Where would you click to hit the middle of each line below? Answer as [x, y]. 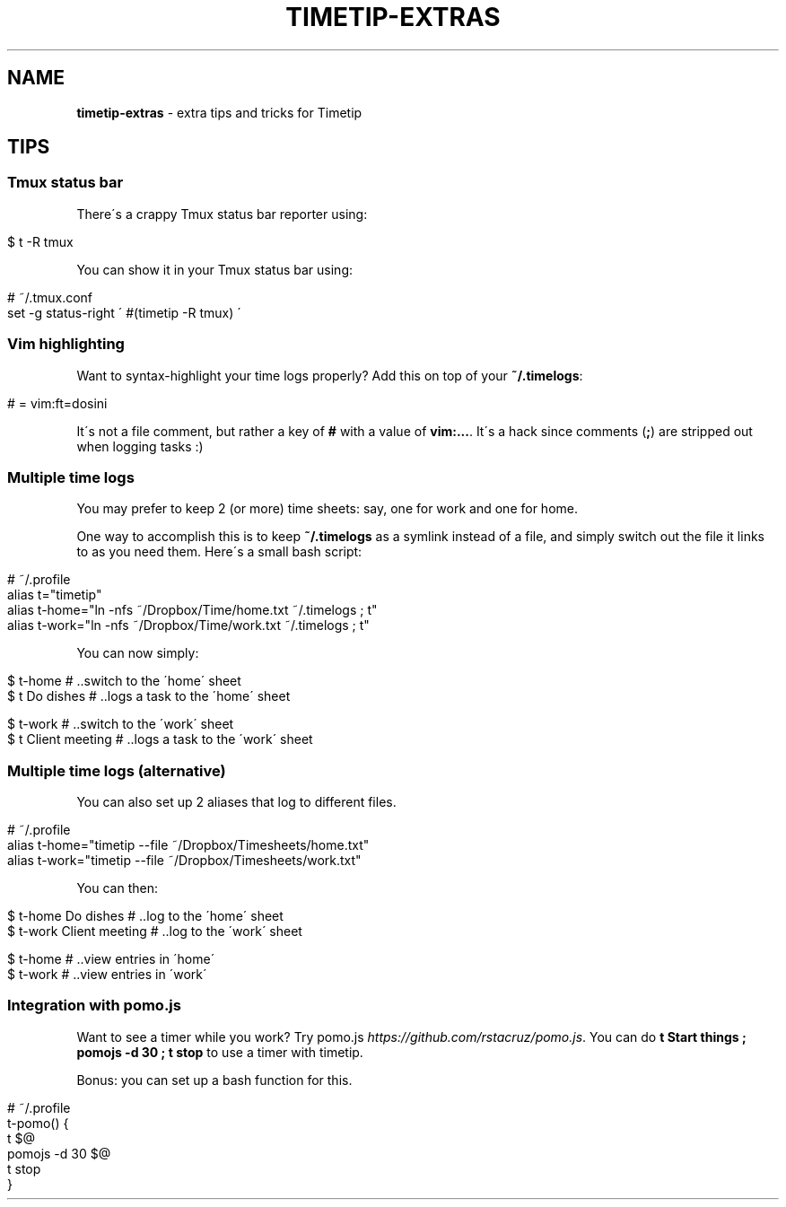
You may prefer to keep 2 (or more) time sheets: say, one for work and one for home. [327, 509]
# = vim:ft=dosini [57, 403]
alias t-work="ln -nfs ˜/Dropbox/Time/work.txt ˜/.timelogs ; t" [188, 625]
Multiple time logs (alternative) [117, 770]
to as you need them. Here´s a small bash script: [219, 552]
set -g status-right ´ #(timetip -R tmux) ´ [124, 312]
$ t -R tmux [40, 241]
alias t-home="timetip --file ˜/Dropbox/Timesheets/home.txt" [188, 845]
